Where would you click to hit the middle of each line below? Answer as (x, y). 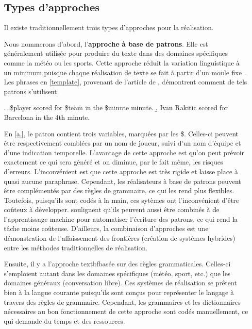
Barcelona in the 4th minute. (47, 117)
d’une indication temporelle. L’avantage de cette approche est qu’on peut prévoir (124, 152)
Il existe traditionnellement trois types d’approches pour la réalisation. (109, 27)
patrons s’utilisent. (32, 91)
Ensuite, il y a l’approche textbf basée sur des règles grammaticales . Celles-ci (117, 264)
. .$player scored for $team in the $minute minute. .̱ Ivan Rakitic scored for (116, 107)
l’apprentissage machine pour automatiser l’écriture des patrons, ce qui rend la (121, 219)
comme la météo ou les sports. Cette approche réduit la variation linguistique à (122, 62)
